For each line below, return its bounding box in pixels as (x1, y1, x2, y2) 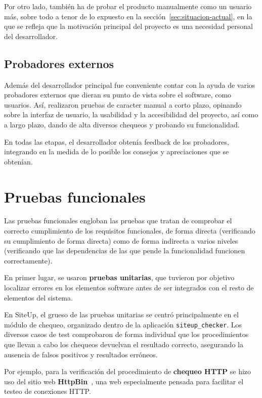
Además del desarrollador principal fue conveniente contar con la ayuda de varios (4, 79, 255, 90)
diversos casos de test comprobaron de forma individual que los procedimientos (4, 329, 249, 340)
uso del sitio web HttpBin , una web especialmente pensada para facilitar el (4, 376, 244, 386)
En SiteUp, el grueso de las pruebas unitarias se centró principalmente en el (4, 309, 239, 320)
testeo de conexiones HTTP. (4, 386, 91, 396)
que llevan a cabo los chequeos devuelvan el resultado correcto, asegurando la (4, 339, 243, 350)
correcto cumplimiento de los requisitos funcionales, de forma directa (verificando (4, 225, 255, 236)
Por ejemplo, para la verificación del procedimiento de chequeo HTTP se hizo (4, 366, 251, 377)
